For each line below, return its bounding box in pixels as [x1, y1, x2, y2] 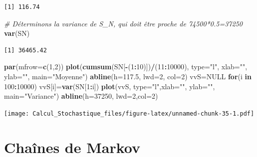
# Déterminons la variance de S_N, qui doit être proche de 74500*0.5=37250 [4, 18, 243, 28]
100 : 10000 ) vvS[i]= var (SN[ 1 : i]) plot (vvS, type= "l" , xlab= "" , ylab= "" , [4, 81, 215, 91]
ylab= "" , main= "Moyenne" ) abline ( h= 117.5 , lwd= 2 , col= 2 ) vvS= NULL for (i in [4, 71, 252, 81]
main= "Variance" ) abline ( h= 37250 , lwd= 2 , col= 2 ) [4, 91, 158, 101]
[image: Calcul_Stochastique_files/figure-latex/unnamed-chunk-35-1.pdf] [4, 110, 255, 117]
